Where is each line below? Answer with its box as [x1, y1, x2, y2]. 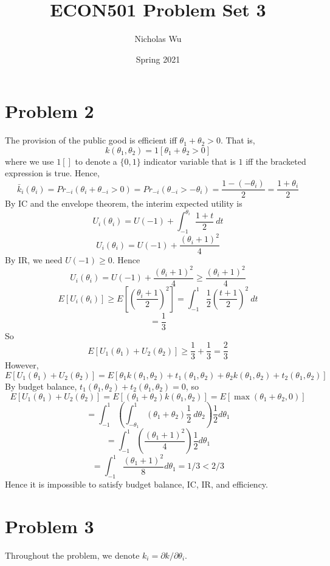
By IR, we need [5, 253, 63, 266]
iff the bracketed [246, 154, 306, 167]
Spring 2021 [136, 52, 180, 65]
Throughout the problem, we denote [5, 548, 140, 561]
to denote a [75, 154, 117, 167]
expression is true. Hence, [5, 167, 100, 179]
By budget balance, [5, 380, 77, 393]
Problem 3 [5, 513, 94, 538]
